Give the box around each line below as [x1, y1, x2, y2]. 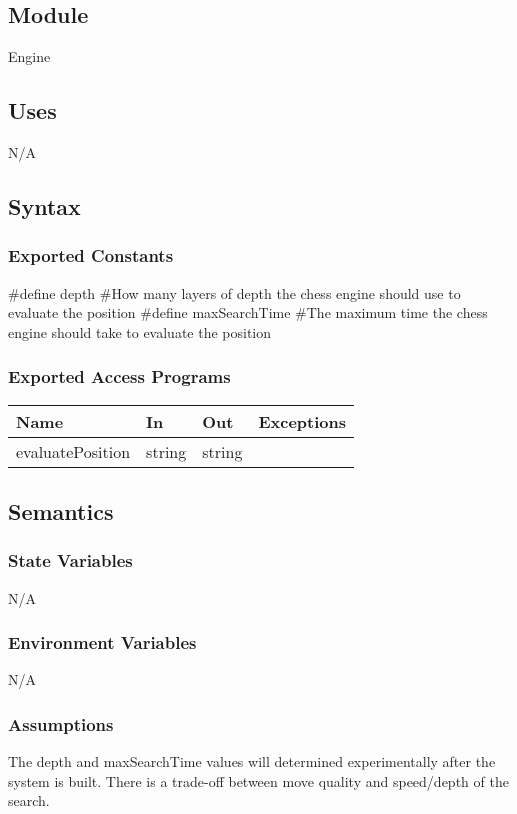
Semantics [8, 495, 114, 526]
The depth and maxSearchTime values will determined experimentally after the [8, 751, 496, 772]
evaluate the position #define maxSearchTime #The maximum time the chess [8, 302, 488, 323]
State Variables [8, 548, 133, 573]
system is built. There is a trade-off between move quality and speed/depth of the [8, 770, 509, 791]
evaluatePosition [16, 439, 131, 463]
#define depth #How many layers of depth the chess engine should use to [8, 282, 461, 303]
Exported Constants [8, 243, 174, 268]
